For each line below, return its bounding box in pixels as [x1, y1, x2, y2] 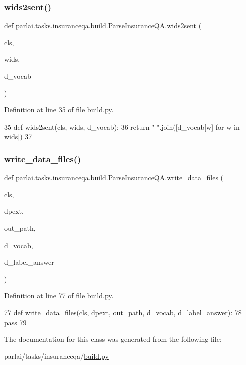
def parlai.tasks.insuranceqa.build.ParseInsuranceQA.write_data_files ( [4, 172, 224, 183]
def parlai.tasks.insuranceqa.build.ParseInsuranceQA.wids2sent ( [4, 20, 202, 31]
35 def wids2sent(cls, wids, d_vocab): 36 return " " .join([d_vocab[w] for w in [4, 121, 240, 132]
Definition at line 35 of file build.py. [4, 104, 114, 115]
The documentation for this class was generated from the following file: [4, 334, 222, 344]
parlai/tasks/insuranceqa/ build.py [4, 350, 109, 361]
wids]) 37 [4, 131, 32, 142]
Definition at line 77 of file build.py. [4, 290, 114, 301]
